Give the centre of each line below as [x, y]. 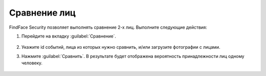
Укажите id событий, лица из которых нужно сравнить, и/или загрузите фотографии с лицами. [121, 47]
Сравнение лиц [42, 13]
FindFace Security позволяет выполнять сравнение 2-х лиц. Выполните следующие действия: [108, 27]
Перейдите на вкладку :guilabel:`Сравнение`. [69, 36]
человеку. [32, 63]
